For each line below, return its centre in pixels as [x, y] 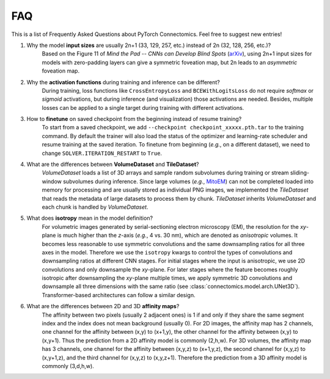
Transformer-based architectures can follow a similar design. [119, 295]
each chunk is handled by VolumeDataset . [95, 207]
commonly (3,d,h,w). [68, 366]
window [52, 181]
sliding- [300, 173]
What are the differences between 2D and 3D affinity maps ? [103, 306]
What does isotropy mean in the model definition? [90, 218]
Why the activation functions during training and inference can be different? [123, 82]
